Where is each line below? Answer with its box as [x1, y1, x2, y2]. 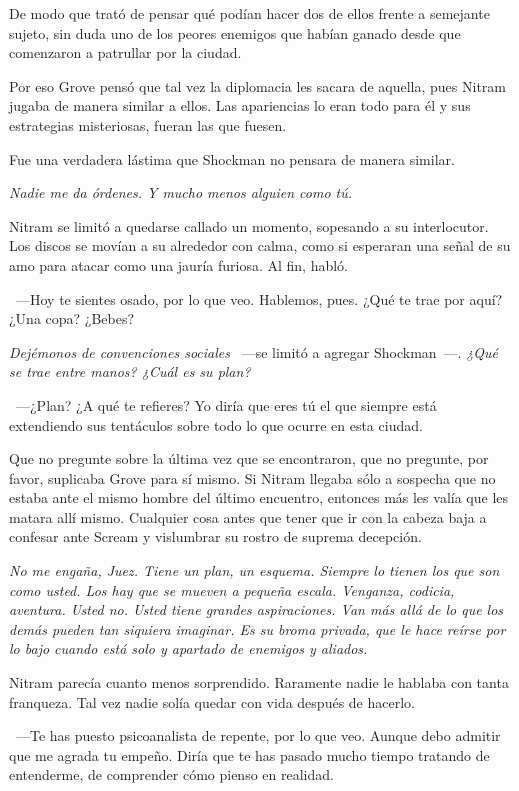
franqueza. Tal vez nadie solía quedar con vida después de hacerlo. [9, 691, 415, 712]
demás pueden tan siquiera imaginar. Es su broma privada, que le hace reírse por [9, 618, 506, 639]
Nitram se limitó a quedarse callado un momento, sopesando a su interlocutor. [9, 215, 489, 236]
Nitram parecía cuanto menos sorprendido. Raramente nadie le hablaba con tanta [9, 672, 509, 693]
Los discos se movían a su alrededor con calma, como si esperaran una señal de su [9, 235, 511, 256]
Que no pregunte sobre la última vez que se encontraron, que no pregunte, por [9, 448, 489, 469]
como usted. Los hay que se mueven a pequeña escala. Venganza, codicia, [9, 579, 455, 600]
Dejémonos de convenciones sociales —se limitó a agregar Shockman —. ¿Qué [9, 341, 499, 362]
